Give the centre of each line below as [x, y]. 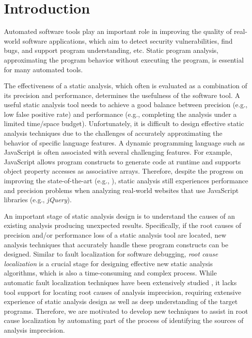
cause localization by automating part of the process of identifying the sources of [124, 320]
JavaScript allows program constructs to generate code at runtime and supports [122, 161]
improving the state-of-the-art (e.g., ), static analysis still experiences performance [126, 181]
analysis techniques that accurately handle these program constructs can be [116, 244]
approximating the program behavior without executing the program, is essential [124, 59]
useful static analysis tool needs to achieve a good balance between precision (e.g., [126, 105]
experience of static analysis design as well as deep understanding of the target [121, 301]
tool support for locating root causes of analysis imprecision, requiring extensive [123, 292]
